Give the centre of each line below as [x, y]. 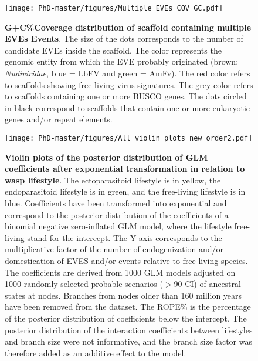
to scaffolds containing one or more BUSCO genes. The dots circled [126, 96]
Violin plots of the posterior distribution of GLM [106, 157]
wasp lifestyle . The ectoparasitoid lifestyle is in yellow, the [113, 180]
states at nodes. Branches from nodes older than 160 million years [123, 295]
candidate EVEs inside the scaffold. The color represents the [113, 50]
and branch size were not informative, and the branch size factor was [128, 341]
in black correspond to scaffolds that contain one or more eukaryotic [128, 107]
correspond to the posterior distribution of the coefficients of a [117, 214]
